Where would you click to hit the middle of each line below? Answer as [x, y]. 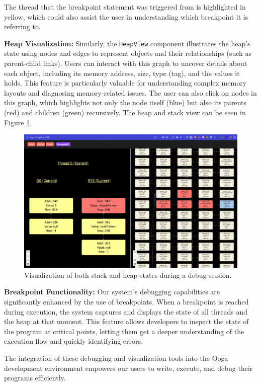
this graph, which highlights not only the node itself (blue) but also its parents [125, 102]
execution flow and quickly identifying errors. [73, 341]
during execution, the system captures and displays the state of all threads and [126, 311]
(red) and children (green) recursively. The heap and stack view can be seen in [125, 112]
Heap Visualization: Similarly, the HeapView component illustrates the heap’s [127, 43]
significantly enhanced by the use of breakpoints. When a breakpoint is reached [126, 301]
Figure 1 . [18, 122]
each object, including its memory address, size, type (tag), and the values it [122, 73]
